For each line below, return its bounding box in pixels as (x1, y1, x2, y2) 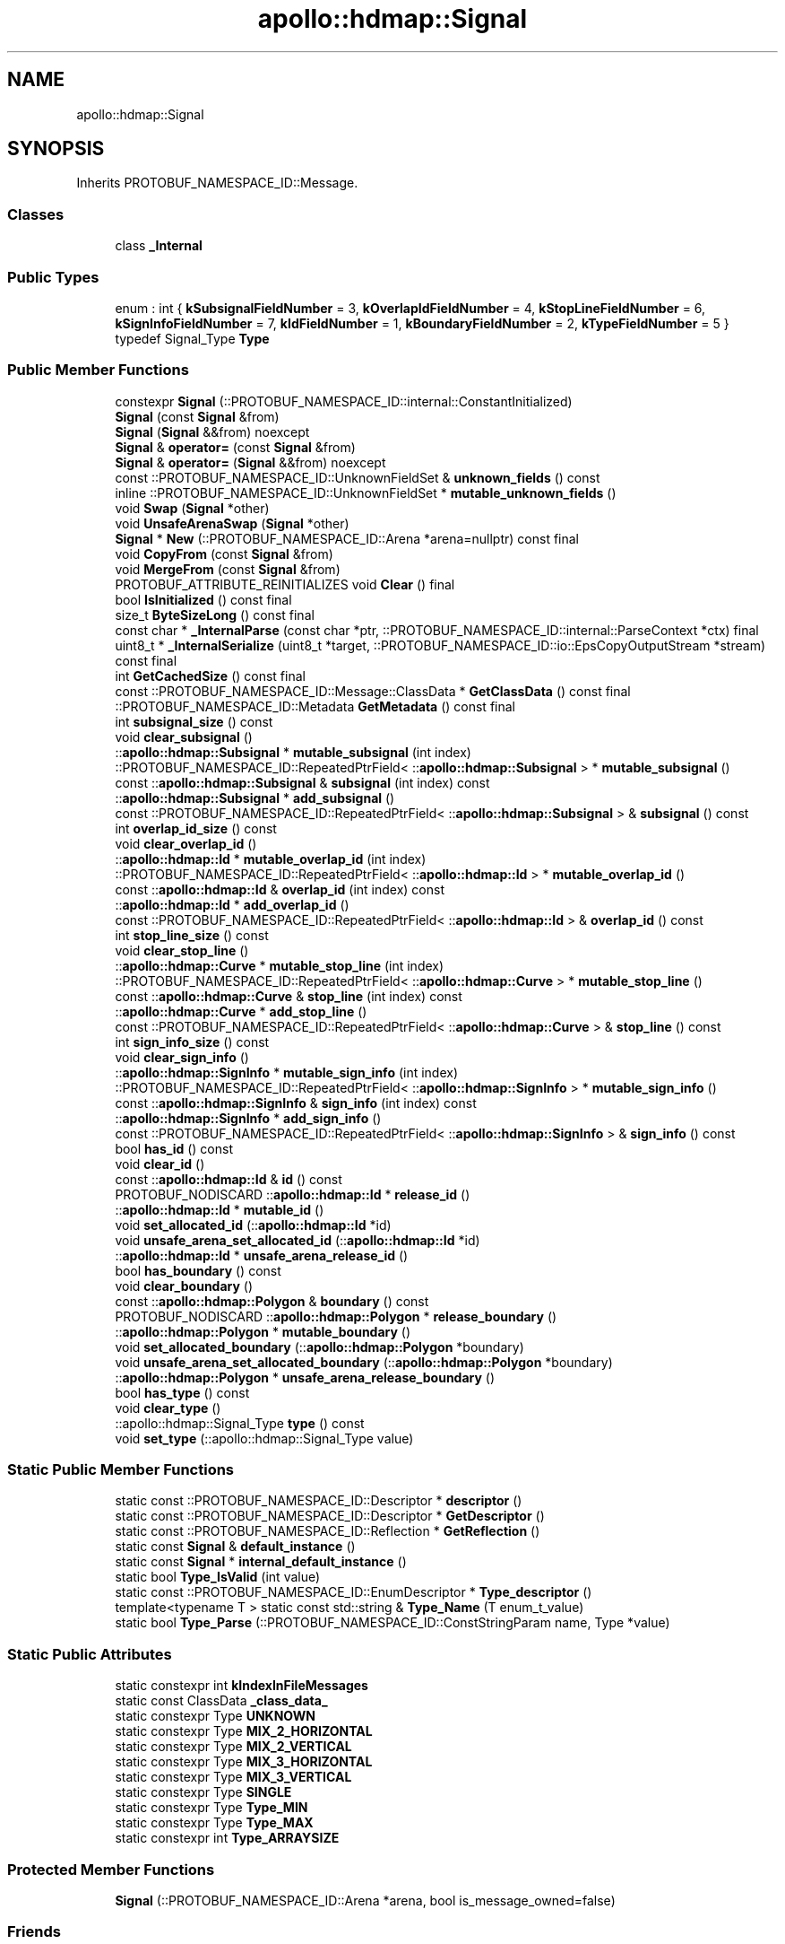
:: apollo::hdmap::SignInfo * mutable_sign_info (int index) (115, 1064, 459, 1080)
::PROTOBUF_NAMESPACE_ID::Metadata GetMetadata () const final (115, 698, 515, 714)
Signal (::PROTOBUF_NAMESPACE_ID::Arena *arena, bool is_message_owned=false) (115, 1892, 616, 1908)
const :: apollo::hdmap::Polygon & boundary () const (115, 1293, 429, 1309)
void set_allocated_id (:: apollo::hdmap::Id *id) (115, 1216, 392, 1233)
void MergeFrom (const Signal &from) (115, 561, 341, 577)
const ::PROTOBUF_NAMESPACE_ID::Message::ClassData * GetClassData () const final (115, 683, 631, 699)
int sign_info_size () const (115, 1033, 270, 1050)
